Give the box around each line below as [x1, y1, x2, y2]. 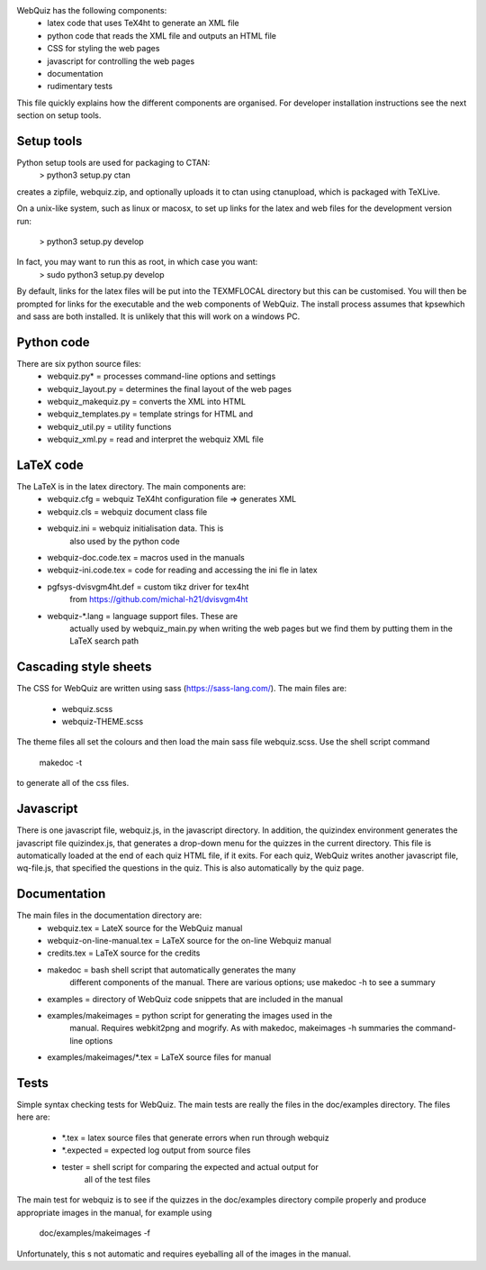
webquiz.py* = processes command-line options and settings [47, 370, 276, 382]
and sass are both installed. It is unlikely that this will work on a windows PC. [16, 311, 301, 322]
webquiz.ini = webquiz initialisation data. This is [47, 523, 224, 534]
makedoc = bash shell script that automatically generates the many [47, 964, 296, 975]
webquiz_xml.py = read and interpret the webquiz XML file [47, 434, 265, 445]
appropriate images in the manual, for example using [16, 1207, 212, 1218]
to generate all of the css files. [16, 778, 130, 789]
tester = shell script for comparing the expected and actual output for [61, 1161, 319, 1172]
